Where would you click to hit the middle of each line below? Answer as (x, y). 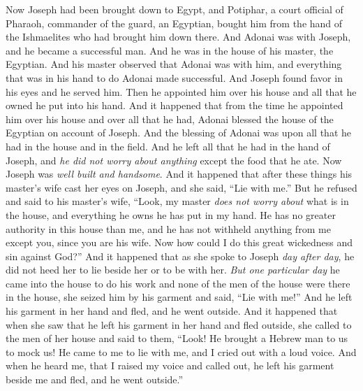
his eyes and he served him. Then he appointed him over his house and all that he (181, 91)
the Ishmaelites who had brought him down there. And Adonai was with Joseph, (178, 37)
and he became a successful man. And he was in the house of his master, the (170, 50)
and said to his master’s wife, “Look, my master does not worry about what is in (177, 201)
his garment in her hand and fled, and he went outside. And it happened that (172, 311)
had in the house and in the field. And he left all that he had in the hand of (168, 146)
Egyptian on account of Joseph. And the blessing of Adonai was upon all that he (179, 133)
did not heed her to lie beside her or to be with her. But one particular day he (173, 270)
